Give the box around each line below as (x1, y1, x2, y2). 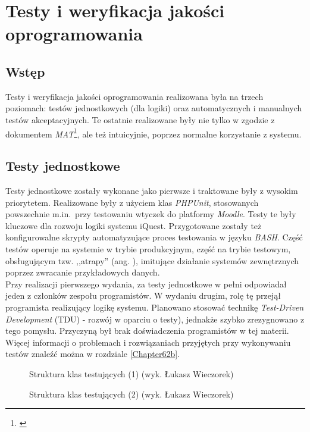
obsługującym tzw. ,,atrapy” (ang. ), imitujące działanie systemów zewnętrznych (5, 254, 299, 267)
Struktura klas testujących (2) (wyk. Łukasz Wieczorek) (29, 387, 234, 400)
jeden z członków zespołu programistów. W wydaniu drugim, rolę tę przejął (5, 289, 281, 302)
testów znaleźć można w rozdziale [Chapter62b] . (5, 348, 180, 360)
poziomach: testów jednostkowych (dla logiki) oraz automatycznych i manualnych (5, 102, 302, 114)
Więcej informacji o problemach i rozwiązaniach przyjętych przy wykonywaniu (5, 336, 291, 348)
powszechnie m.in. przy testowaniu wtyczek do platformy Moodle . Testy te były (5, 208, 296, 220)
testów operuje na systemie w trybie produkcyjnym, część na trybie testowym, (5, 242, 291, 255)
